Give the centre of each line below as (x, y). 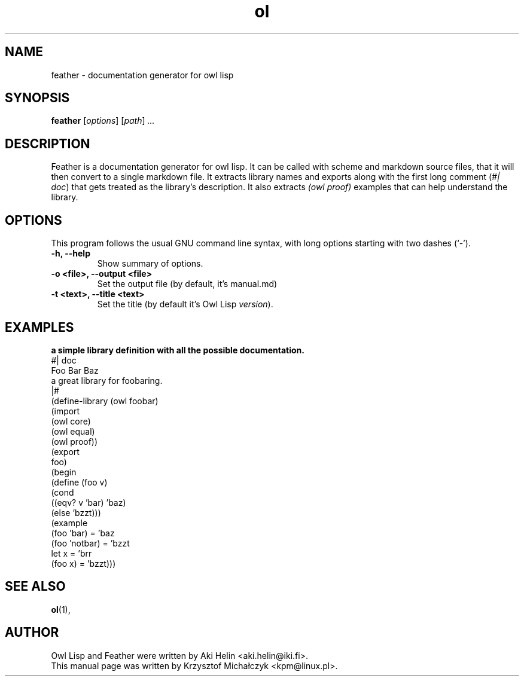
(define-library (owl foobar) (105, 401)
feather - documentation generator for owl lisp (142, 75)
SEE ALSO (35, 587)
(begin (64, 472)
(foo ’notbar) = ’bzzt (90, 543)
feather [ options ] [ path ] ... (103, 121)
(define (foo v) (79, 482)
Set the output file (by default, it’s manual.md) (187, 284)
